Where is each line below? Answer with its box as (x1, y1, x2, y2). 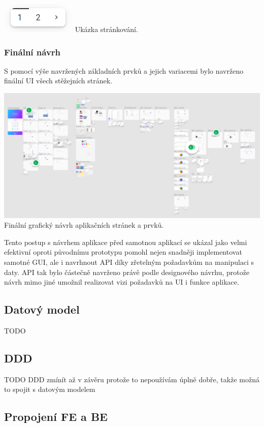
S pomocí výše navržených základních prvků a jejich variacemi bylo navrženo (4, 65, 244, 76)
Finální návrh (4, 45, 61, 58)
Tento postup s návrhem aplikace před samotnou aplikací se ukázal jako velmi (4, 236, 247, 247)
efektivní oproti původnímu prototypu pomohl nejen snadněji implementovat (4, 247, 242, 257)
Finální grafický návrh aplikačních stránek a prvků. (4, 220, 164, 230)
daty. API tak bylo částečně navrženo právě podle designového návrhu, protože (4, 266, 250, 277)
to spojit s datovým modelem (4, 384, 95, 394)
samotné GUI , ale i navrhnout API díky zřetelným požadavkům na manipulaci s (4, 256, 254, 267)
